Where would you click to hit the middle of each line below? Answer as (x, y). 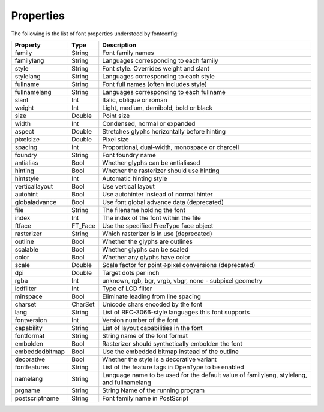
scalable (27, 249)
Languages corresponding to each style (159, 76)
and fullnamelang (127, 382)
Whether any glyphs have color (146, 257)
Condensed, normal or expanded (149, 123)
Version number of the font (140, 320)
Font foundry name (129, 154)
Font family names (128, 53)
